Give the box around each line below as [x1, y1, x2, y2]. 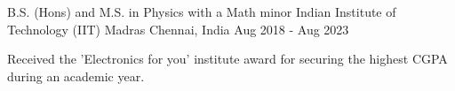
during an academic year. [7, 66, 145, 85]
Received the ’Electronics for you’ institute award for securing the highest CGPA [7, 49, 448, 68]
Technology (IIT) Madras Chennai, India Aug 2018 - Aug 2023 [7, 19, 349, 38]
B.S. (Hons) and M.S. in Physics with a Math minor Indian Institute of [7, 3, 396, 20]
